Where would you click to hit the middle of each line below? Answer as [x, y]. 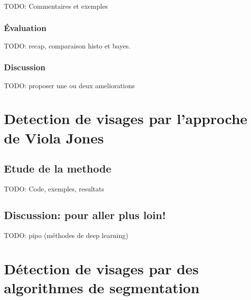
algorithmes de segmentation [102, 287]
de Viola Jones [54, 137]
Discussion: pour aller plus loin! [85, 214]
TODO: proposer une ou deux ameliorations [69, 85]
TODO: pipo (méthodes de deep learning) [66, 235]
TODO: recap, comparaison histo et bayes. [67, 45]
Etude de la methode [58, 168]
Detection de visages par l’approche [126, 118]
